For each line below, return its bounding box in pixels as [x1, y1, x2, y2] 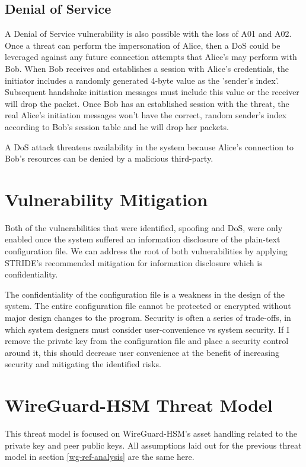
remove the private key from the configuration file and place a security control [5, 335, 289, 347]
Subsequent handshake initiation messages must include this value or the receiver [5, 86, 299, 98]
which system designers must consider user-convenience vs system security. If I [5, 323, 290, 335]
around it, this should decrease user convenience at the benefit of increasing [5, 346, 279, 358]
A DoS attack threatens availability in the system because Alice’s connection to [5, 140, 294, 153]
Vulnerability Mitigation [5, 187, 208, 211]
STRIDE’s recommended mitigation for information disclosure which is [5, 256, 263, 269]
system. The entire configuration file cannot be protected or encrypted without [5, 299, 291, 312]
